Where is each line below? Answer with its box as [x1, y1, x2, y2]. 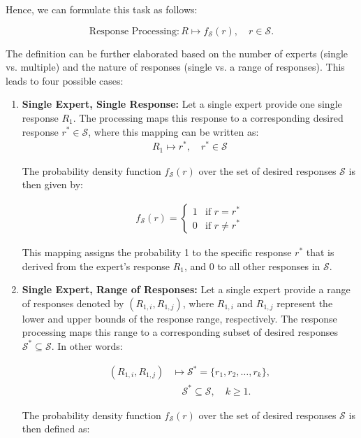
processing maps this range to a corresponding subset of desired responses [22, 325, 338, 339]
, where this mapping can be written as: [88, 124, 259, 139]
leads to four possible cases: [6, 73, 124, 87]
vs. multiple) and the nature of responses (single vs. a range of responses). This [6, 59, 345, 74]
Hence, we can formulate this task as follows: [6, 2, 198, 16]
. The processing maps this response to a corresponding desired [73, 110, 344, 125]
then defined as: [22, 421, 90, 436]
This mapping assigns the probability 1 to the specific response [22, 244, 292, 259]
